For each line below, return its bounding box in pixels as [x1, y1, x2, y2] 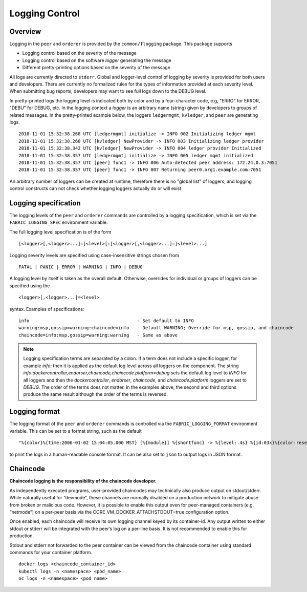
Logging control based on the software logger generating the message [22, 57, 171, 64]
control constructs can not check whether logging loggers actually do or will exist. [9, 185, 183, 192]
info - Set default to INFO [18, 318, 194, 324]
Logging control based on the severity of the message [22, 50, 137, 56]
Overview [9, 27, 41, 36]
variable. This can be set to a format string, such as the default [9, 428, 142, 434]
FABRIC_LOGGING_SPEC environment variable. [9, 219, 108, 225]
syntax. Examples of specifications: [9, 306, 84, 312]
